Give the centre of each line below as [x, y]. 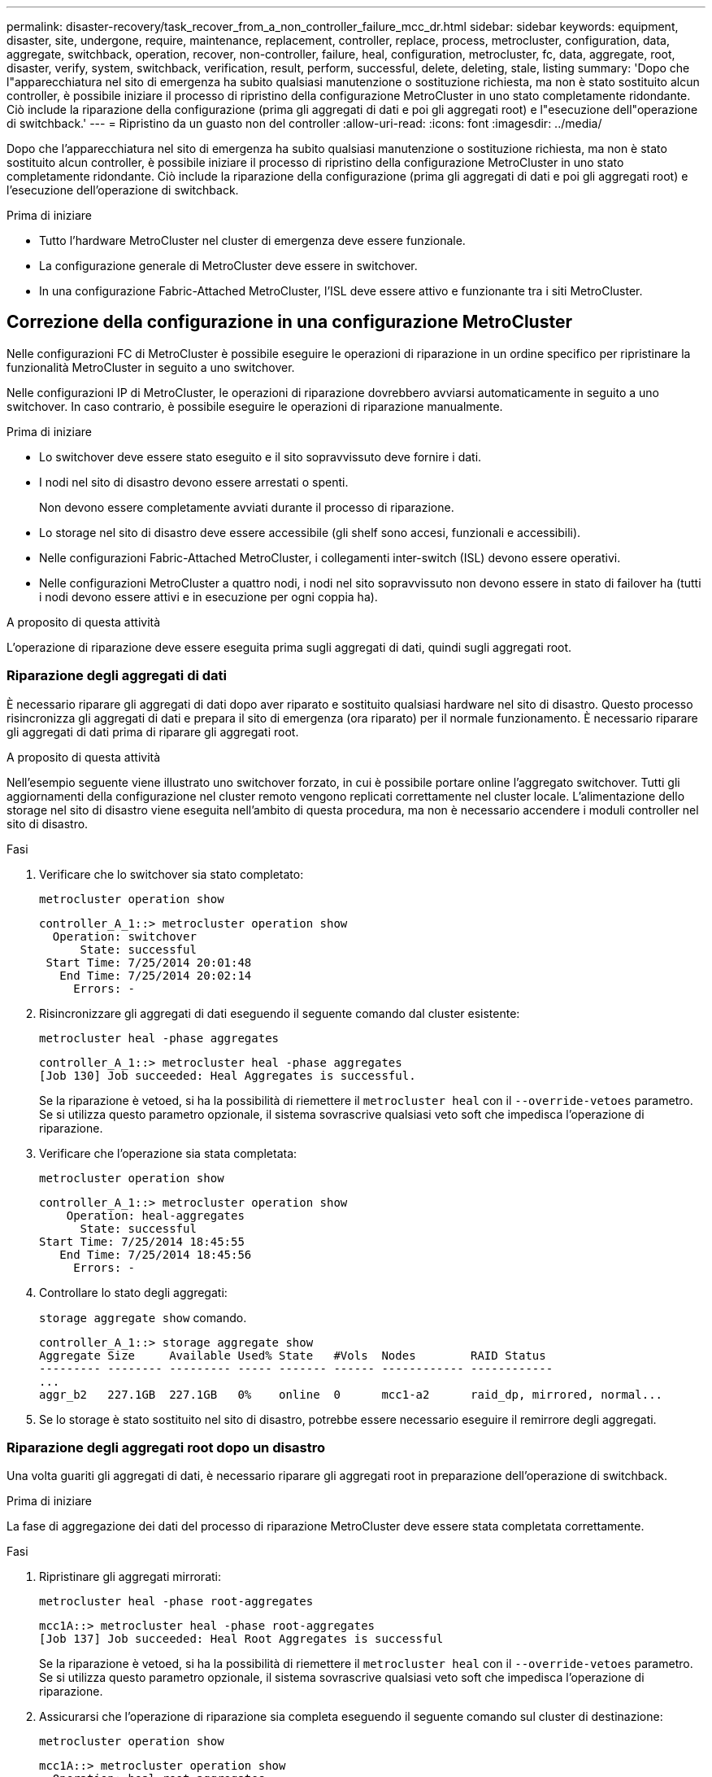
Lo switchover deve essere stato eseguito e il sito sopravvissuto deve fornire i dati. [260, 456]
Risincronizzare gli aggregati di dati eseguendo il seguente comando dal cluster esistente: [280, 1013]
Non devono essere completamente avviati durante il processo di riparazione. [247, 507]
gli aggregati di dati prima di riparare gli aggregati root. [153, 731]
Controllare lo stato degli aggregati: [133, 1292]
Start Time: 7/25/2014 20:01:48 [149, 962]
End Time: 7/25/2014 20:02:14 [156, 975]
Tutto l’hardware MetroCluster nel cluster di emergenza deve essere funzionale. [252, 240]
